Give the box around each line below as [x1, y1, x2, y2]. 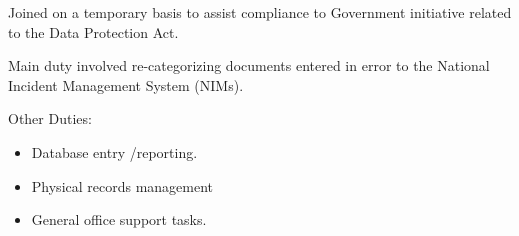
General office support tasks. [31, 209, 207, 230]
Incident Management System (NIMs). [8, 74, 244, 95]
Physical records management [31, 175, 214, 196]
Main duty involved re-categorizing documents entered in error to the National [8, 55, 490, 76]
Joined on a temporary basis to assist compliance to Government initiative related [8, 2, 512, 22]
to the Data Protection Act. [8, 21, 179, 42]
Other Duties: [8, 108, 92, 129]
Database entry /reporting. [31, 141, 198, 162]
